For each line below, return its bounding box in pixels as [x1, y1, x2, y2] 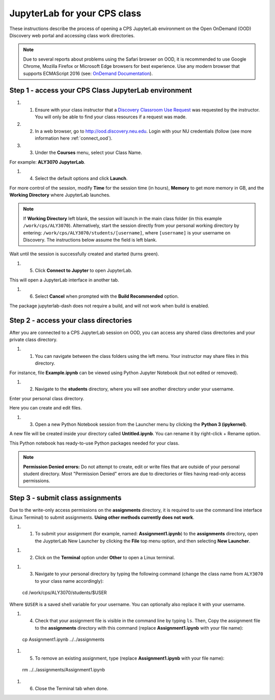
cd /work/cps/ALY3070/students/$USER [22, 589, 107, 596]
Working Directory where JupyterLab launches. [9, 192, 111, 198]
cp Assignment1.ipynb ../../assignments [22, 636, 104, 642]
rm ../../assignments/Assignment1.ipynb [22, 667, 105, 673]
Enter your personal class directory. [9, 395, 84, 401]
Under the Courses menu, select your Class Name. [35, 149, 143, 155]
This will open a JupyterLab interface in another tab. [9, 277, 119, 283]
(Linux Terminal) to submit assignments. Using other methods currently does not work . [9, 514, 195, 520]
